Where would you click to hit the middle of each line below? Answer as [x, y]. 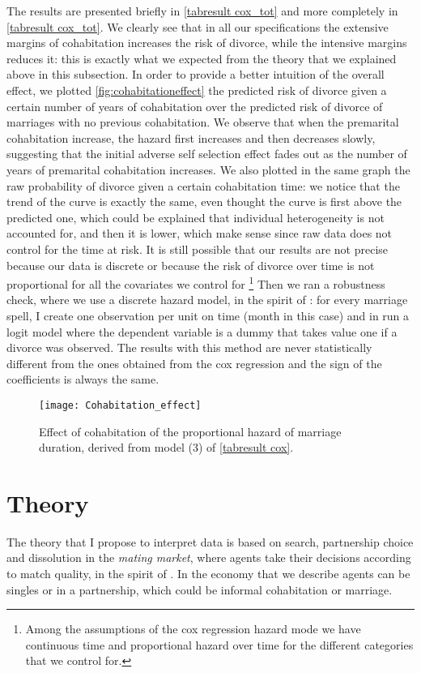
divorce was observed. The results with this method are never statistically [189, 347]
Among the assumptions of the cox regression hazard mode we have [193, 629]
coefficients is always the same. [83, 379]
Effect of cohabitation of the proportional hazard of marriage [190, 431]
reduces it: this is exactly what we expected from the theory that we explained [202, 58]
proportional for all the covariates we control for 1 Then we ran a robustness [196, 283]
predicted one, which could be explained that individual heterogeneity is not [196, 217]
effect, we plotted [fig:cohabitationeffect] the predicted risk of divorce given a [197, 90]
